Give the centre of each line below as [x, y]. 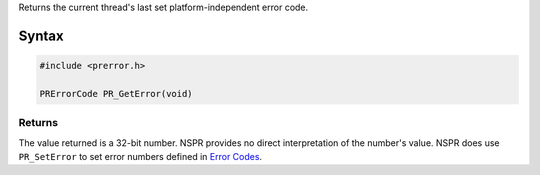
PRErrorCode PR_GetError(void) [116, 93]
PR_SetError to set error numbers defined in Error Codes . [140, 156]
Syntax [41, 35]
